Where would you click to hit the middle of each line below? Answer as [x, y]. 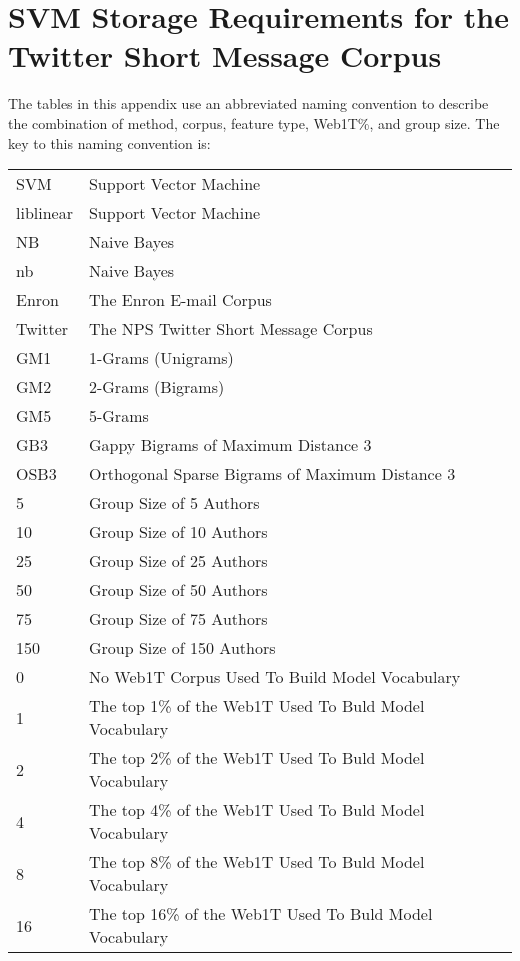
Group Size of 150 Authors [182, 648]
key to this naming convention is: [109, 142]
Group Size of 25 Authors [178, 561]
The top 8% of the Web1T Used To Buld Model [256, 862]
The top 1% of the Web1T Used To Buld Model [256, 706]
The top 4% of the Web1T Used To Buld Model [256, 810]
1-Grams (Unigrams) [161, 358]
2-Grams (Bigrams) [156, 387]
